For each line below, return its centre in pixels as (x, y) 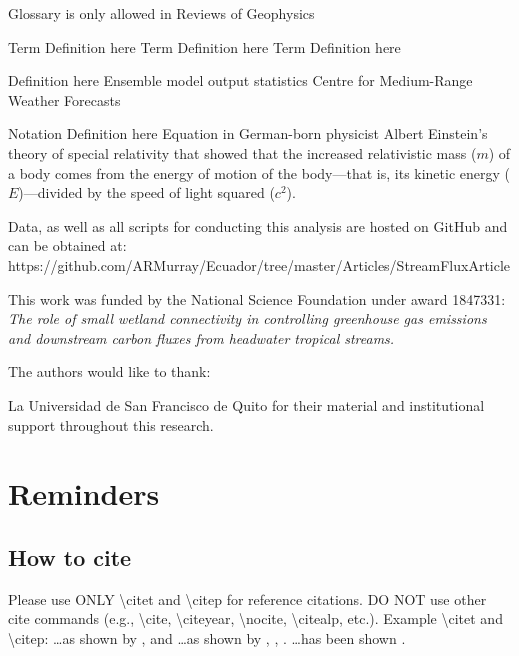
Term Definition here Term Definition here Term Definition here (204, 46)
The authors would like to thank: (109, 371)
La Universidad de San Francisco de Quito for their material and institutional (246, 404)
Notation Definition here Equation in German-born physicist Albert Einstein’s (248, 133)
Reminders (84, 493)
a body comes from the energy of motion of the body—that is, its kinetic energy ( (259, 172)
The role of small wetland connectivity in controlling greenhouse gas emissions (247, 318)
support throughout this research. (111, 424)
